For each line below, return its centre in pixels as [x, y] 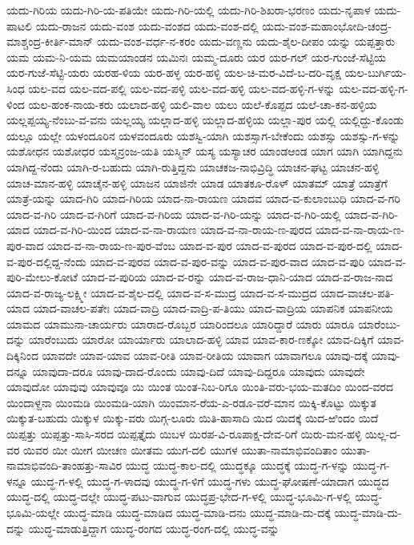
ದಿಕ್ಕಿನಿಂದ [22, 355]
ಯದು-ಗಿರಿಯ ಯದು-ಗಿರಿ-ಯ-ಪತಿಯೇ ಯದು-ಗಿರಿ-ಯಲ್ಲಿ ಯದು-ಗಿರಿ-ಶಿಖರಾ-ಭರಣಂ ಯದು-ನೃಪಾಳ [189, 10]
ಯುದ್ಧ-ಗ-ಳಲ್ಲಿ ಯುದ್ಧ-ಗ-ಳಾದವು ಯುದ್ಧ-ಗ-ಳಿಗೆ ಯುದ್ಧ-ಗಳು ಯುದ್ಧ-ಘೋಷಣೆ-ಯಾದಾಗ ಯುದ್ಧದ [210, 480]
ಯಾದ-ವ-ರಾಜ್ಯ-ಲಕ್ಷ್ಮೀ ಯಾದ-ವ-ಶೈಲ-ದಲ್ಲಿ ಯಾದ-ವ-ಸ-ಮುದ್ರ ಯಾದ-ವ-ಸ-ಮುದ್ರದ [162, 292]
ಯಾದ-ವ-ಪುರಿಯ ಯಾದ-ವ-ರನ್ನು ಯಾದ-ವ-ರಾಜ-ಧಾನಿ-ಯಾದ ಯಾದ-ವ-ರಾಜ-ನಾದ [237, 277]
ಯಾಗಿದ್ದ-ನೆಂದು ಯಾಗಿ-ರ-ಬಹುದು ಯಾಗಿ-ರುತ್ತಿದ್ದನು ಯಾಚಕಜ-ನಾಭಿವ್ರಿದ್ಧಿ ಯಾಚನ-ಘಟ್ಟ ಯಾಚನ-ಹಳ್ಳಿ [193, 166]
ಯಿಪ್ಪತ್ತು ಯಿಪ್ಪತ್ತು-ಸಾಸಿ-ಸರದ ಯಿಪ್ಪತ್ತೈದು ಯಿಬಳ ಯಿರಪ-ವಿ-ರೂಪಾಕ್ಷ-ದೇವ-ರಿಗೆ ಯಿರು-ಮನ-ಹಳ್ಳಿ [184, 434]
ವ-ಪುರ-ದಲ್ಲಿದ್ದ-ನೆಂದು [46, 261]
